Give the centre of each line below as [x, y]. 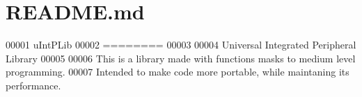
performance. [33, 85]
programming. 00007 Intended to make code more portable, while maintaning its [178, 72]
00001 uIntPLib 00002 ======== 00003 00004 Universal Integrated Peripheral [181, 45]
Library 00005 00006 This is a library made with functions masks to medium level [181, 58]
